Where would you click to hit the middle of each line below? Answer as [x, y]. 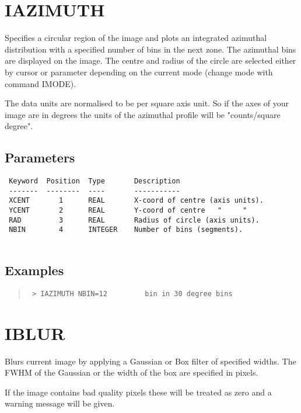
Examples [34, 270]
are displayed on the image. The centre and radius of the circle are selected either [150, 60]
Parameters [40, 157]
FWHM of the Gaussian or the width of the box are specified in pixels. [132, 372]
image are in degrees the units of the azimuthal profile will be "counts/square [143, 114]
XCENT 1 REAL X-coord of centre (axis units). [136, 201]
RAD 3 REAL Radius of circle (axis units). [134, 220]
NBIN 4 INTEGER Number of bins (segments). [126, 230]
